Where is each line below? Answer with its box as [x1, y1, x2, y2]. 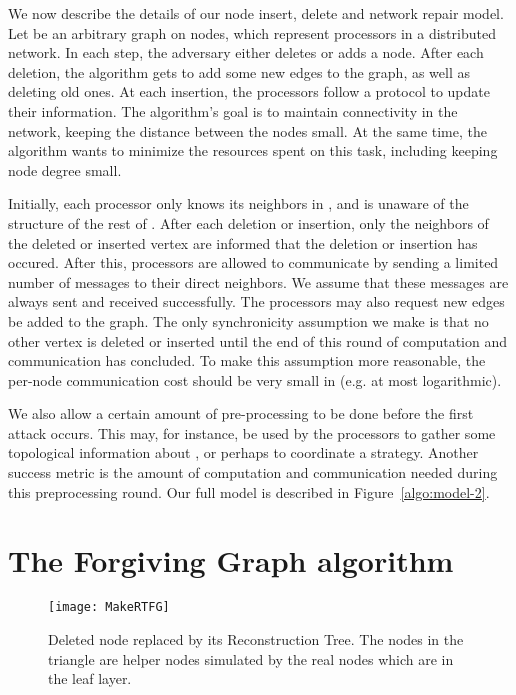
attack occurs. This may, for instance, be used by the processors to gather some [8, 422, 496, 443]
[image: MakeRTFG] [48, 600, 170, 615]
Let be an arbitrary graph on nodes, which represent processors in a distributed [8, 22, 496, 43]
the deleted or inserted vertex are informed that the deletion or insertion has [8, 232, 478, 253]
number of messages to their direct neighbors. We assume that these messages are [8, 271, 509, 292]
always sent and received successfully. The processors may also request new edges [8, 291, 505, 312]
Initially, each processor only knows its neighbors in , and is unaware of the [8, 193, 469, 214]
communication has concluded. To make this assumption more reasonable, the [8, 350, 486, 371]
